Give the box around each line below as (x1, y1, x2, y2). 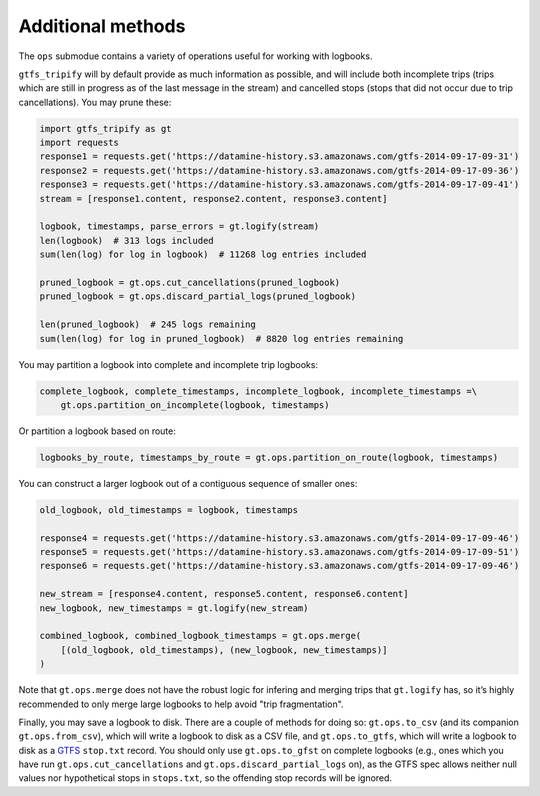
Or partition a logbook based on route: (18, 425, 177, 437)
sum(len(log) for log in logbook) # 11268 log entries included (39, 249, 367, 260)
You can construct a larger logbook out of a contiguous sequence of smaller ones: (18, 477, 358, 489)
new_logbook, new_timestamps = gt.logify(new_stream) (39, 602, 309, 614)
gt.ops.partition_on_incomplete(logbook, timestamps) (60, 399, 330, 410)
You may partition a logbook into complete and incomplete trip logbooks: (18, 358, 319, 370)
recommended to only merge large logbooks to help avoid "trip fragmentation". (18, 698, 344, 710)
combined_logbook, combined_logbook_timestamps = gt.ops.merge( (39, 630, 362, 642)
